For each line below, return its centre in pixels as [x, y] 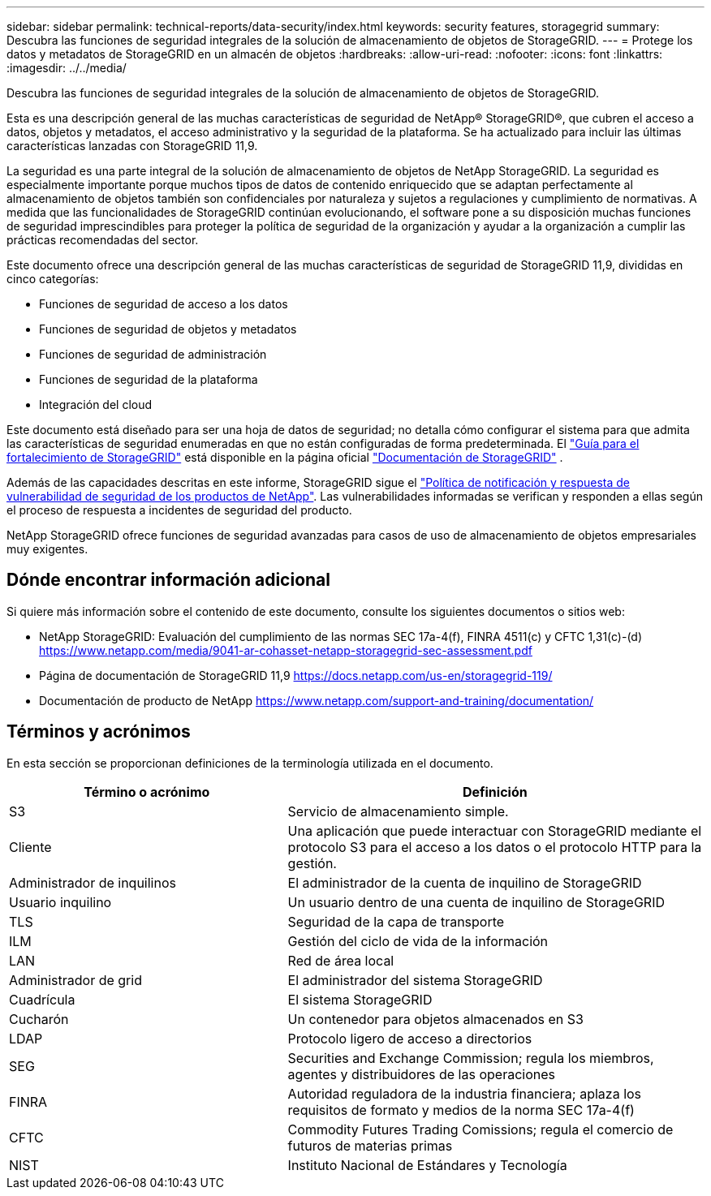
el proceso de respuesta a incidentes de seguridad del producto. [179, 510]
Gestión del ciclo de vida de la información [418, 941]
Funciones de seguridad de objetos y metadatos [168, 329]
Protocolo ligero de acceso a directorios [410, 1038]
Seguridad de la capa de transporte [396, 921]
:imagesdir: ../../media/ [67, 68]
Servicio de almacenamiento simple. [398, 811]
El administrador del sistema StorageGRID [415, 980]
